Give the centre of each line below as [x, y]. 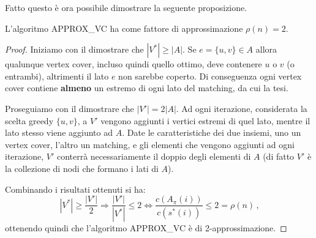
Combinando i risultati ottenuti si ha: [75, 189]
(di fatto [279, 156]
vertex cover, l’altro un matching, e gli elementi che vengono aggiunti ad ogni [150, 144]
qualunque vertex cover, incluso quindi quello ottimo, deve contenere [134, 64]
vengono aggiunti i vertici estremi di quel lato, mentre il [205, 120]
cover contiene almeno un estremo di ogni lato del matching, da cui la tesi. [147, 88]
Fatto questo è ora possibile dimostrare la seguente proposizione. [126, 7]
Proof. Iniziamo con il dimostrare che [74, 49]
